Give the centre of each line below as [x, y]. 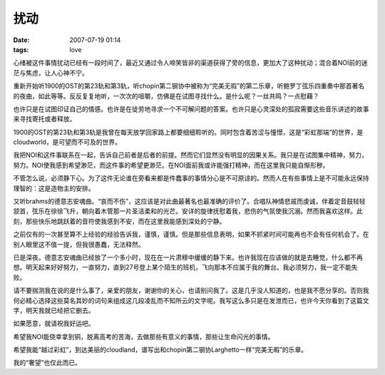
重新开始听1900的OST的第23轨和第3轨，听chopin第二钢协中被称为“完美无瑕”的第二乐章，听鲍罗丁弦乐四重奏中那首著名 [189, 86]
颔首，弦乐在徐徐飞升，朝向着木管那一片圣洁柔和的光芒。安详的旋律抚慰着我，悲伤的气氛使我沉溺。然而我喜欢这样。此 [188, 211]
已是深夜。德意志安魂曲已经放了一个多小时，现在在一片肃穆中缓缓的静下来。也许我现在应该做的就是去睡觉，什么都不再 [188, 257]
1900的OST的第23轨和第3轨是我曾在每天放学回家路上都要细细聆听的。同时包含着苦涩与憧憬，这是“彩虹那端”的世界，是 [188, 132]
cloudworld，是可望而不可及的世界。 [67, 142]
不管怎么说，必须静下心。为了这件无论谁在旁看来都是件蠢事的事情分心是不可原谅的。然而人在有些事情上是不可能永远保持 [191, 178]
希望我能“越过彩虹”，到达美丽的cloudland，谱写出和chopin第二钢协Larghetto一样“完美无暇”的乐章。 [160, 350]
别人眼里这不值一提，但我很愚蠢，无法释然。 [79, 244]
